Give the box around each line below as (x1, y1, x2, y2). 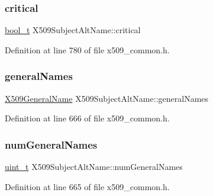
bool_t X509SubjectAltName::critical (5, 24, 141, 36)
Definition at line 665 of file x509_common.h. (5, 180, 170, 192)
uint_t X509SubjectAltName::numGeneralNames (5, 160, 183, 173)
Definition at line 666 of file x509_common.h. (5, 112, 170, 124)
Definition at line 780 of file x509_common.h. (5, 43, 170, 56)
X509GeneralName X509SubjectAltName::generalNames (5, 92, 209, 104)
